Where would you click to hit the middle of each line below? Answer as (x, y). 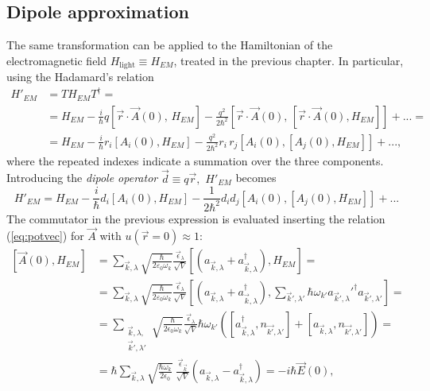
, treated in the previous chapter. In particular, (289, 60)
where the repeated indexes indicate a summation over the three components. (195, 160)
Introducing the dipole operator (82, 178)
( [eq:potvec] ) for (45, 236)
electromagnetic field (57, 60)
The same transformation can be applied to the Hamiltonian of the (170, 45)
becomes (256, 178)
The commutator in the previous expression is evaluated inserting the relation (196, 218)
